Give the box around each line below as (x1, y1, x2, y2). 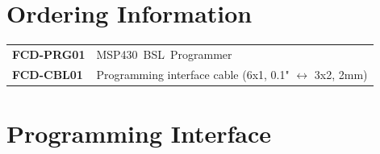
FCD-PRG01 (12, 45, 86, 62)
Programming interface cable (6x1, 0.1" (96, 65, 290, 82)
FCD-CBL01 (12, 65, 83, 82)
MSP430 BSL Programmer (96, 45, 232, 62)
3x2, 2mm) (314, 65, 368, 82)
